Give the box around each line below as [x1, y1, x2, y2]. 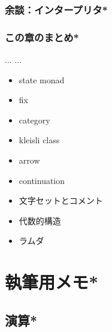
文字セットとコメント [19, 194, 103, 207]
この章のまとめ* [5, 29, 79, 44]
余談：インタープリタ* [5, 2, 108, 17]
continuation [19, 174, 65, 186]
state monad [19, 73, 65, 86]
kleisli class [19, 134, 60, 146]
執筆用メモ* [5, 270, 99, 294]
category [19, 113, 50, 126]
